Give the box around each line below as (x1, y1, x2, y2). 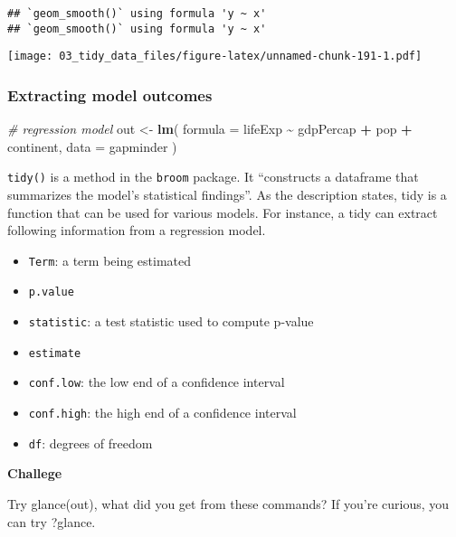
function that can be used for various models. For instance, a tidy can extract (7, 203, 438, 221)
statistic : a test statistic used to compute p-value (28, 312, 314, 331)
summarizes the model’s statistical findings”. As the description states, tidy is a (7, 185, 447, 204)
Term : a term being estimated (28, 250, 192, 269)
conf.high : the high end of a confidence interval (28, 403, 297, 422)
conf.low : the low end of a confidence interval (28, 372, 285, 391)
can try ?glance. (7, 512, 96, 531)
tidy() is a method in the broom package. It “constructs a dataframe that (7, 167, 419, 186)
